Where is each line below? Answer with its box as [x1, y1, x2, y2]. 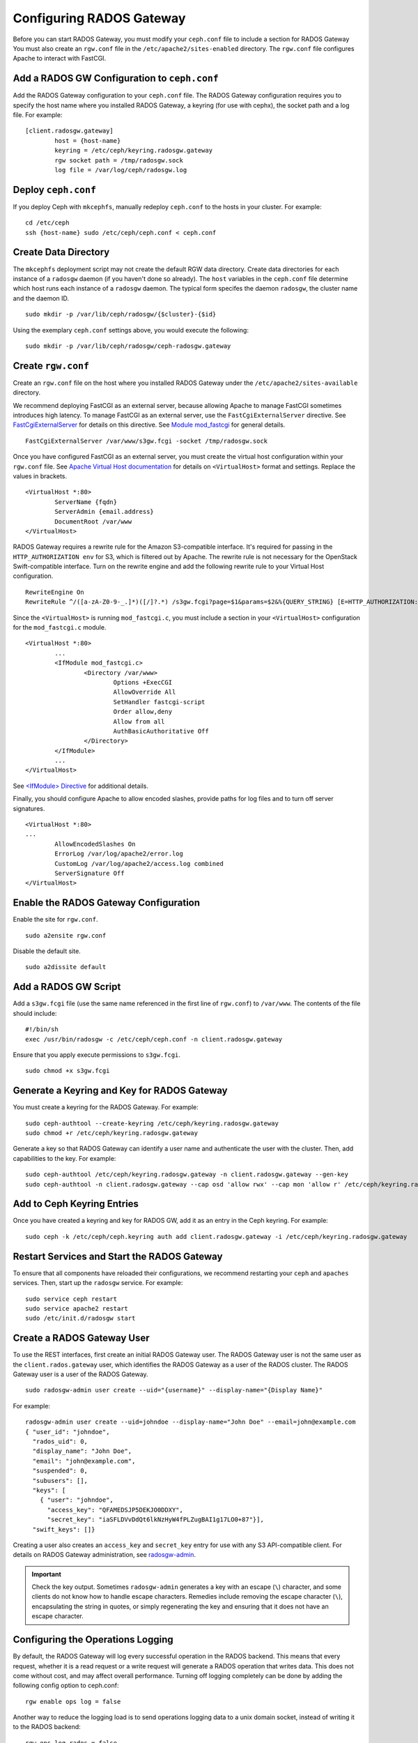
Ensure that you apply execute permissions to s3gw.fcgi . [13, 1050, 181, 1059]
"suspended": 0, [32, 1467, 88, 1475]
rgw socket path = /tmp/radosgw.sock [54, 156, 184, 164]
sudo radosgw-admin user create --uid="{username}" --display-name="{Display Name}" [25, 1386, 323, 1394]
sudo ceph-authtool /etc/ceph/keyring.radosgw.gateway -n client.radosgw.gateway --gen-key [25, 1171, 348, 1178]
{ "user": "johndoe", [39, 1496, 114, 1504]
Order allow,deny [113, 708, 173, 716]
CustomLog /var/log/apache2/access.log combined [54, 860, 224, 867]
